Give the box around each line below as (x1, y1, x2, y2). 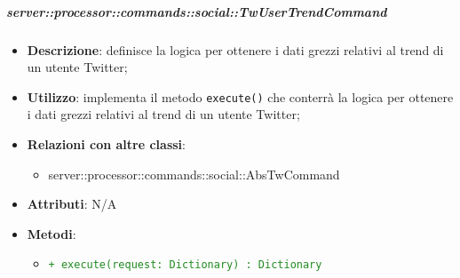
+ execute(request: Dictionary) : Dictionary (48, 258, 322, 272)
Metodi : (27, 224, 76, 242)
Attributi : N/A (27, 195, 117, 213)
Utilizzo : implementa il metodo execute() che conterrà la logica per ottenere (27, 87, 454, 106)
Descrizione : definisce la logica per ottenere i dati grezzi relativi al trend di (27, 40, 444, 59)
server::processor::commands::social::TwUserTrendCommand (6, 2, 387, 20)
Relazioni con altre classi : (27, 135, 186, 153)
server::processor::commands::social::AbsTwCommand (48, 164, 340, 183)
